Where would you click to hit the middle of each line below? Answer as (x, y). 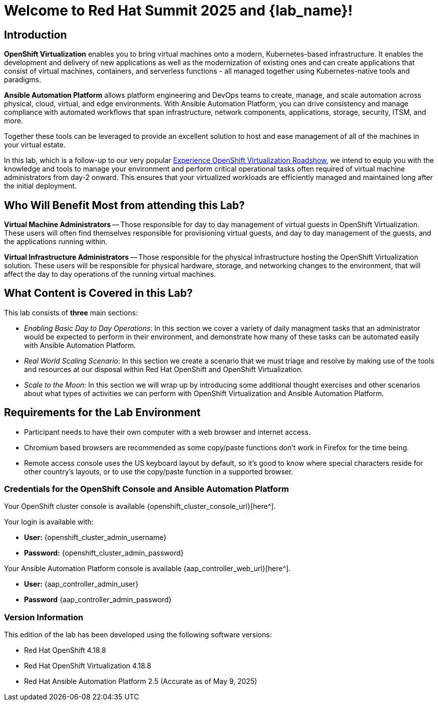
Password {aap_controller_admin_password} (98, 600)
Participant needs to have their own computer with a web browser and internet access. (167, 432)
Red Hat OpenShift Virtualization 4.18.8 (88, 666)
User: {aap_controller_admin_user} (81, 584)
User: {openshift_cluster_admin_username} (95, 538)
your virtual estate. (35, 145)
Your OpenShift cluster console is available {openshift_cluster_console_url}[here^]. (140, 506)
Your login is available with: (49, 522)
